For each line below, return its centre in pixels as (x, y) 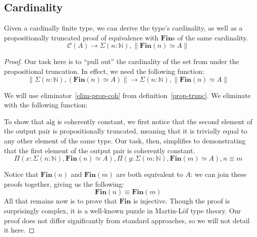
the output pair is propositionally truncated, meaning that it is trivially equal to (126, 131)
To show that (24, 121)
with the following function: (46, 105)
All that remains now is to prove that (61, 201)
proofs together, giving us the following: (64, 184)
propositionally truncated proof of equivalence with (81, 37)
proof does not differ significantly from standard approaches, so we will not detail (127, 220)
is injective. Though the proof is (182, 201)
